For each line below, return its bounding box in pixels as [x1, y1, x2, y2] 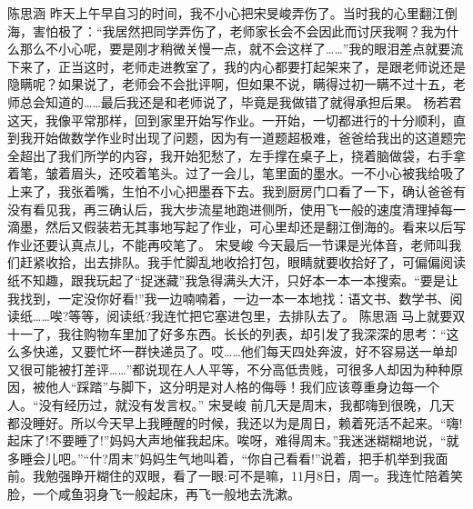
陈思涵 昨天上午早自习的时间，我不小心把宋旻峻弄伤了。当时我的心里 [7, 4, 419, 22]
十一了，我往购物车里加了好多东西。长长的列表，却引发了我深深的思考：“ [7, 324, 447, 343]
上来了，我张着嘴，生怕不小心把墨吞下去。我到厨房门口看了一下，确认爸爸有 [7, 181, 466, 200]
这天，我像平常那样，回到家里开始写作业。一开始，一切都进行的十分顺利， [7, 110, 453, 129]
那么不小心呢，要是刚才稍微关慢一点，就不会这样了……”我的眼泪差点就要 [19, 39, 451, 58]
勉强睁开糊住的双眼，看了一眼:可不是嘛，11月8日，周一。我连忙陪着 [45, 466, 450, 485]
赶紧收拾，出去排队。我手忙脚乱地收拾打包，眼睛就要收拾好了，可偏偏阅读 [19, 253, 466, 272]
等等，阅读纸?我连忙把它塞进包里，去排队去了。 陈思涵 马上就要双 [68, 306, 466, 325]
